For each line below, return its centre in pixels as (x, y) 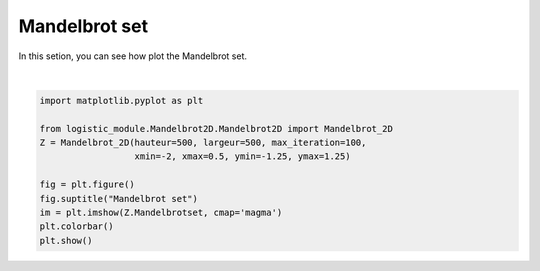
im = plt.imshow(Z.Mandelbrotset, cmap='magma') (161, 213)
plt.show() (66, 240)
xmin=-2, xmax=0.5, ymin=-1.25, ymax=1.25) (242, 156)
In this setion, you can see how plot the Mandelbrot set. (133, 56)
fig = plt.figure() (87, 184)
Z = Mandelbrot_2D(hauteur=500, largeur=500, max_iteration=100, (203, 143)
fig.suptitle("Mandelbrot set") (119, 198)
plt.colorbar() (76, 226)
